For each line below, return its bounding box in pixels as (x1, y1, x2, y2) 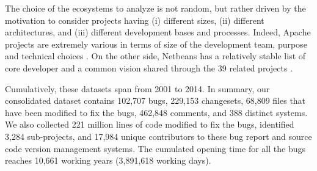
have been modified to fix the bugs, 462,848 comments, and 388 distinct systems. (5, 106, 308, 118)
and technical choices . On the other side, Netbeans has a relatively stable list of (5, 49, 306, 62)
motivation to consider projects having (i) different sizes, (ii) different (5, 13, 264, 26)
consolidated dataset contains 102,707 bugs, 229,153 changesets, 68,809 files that (5, 94, 306, 107)
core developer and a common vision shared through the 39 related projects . (5, 61, 293, 74)
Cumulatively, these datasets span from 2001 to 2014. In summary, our (5, 82, 270, 95)
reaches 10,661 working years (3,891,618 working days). (5, 154, 211, 167)
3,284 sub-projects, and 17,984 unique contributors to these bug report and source (5, 129, 312, 142)
